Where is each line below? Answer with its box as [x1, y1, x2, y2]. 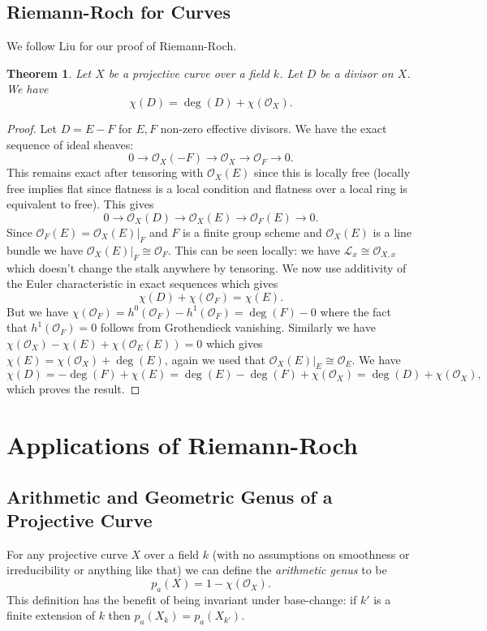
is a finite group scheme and [183, 223, 322, 240]
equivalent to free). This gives [6, 195, 154, 212]
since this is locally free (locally [254, 164, 411, 181]
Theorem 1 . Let [6, 64, 92, 81]
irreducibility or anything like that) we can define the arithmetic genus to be [6, 561, 387, 578]
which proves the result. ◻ [6, 380, 140, 397]
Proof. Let [6, 119, 57, 136]
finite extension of [6, 607, 95, 624]
